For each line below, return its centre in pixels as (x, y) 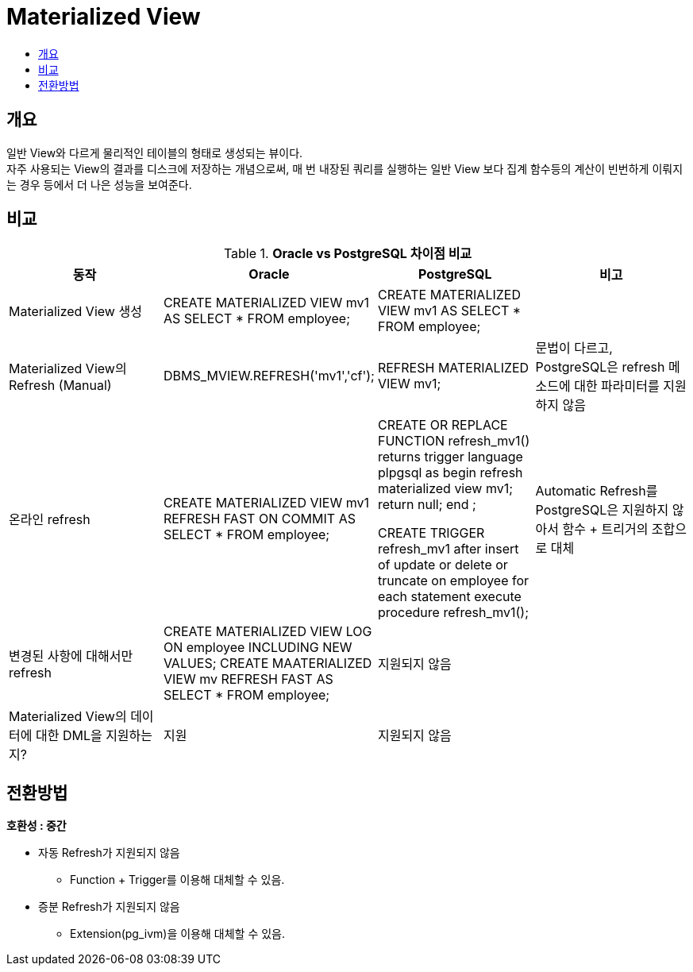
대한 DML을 (69, 736)
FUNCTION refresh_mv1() (454, 441)
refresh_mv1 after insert (448, 549)
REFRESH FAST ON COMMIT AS (259, 519)
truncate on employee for (453, 581)
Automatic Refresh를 (597, 491)
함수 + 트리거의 (605, 529)
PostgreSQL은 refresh (600, 367)
